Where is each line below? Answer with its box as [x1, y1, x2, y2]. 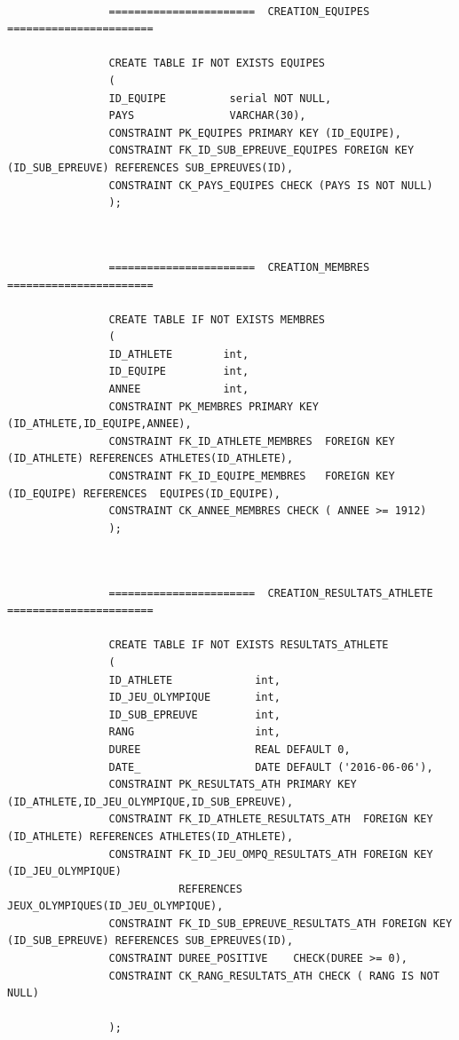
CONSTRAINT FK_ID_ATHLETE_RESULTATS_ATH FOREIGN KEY [108, 813, 433, 826]
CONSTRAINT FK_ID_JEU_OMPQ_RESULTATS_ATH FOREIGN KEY [108, 847, 433, 861]
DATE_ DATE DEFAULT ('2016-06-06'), [108, 760, 433, 774]
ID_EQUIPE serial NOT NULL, [108, 91, 332, 105]
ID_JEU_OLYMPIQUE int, [108, 691, 281, 704]
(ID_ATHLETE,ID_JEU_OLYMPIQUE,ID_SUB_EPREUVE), [7, 795, 294, 808]
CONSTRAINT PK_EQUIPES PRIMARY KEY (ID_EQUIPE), [108, 126, 401, 139]
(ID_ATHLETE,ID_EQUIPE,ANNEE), [7, 417, 192, 431]
